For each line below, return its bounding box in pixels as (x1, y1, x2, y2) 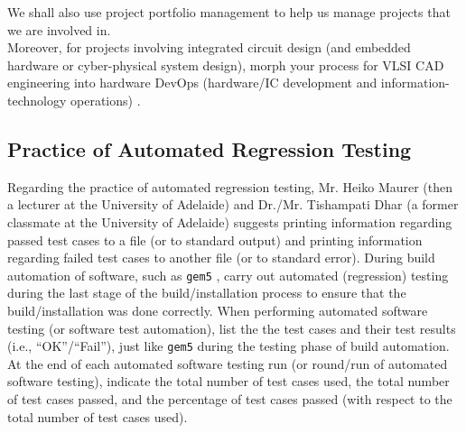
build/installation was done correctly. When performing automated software (7, 300, 428, 319)
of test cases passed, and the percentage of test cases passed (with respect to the (7, 390, 452, 409)
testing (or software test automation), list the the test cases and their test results (7, 318, 456, 337)
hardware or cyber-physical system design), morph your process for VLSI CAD (7, 55, 444, 74)
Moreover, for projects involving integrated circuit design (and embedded (7, 38, 411, 57)
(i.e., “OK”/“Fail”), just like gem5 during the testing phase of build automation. (7, 336, 450, 355)
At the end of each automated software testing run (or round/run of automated (7, 354, 448, 373)
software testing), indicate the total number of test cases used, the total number (7, 372, 450, 391)
